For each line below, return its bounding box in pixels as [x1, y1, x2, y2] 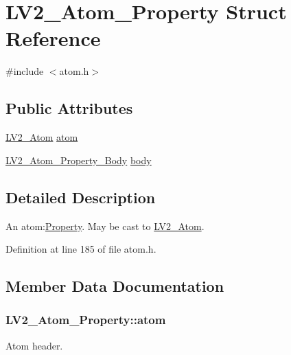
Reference [5, 24, 101, 52]
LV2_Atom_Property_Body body [5, 152, 152, 167]
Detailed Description [5, 186, 156, 207]
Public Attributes [5, 98, 133, 119]
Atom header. [5, 338, 63, 352]
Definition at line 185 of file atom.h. [5, 242, 156, 256]
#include [5, 64, 44, 78]
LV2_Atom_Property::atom [5, 311, 166, 328]
